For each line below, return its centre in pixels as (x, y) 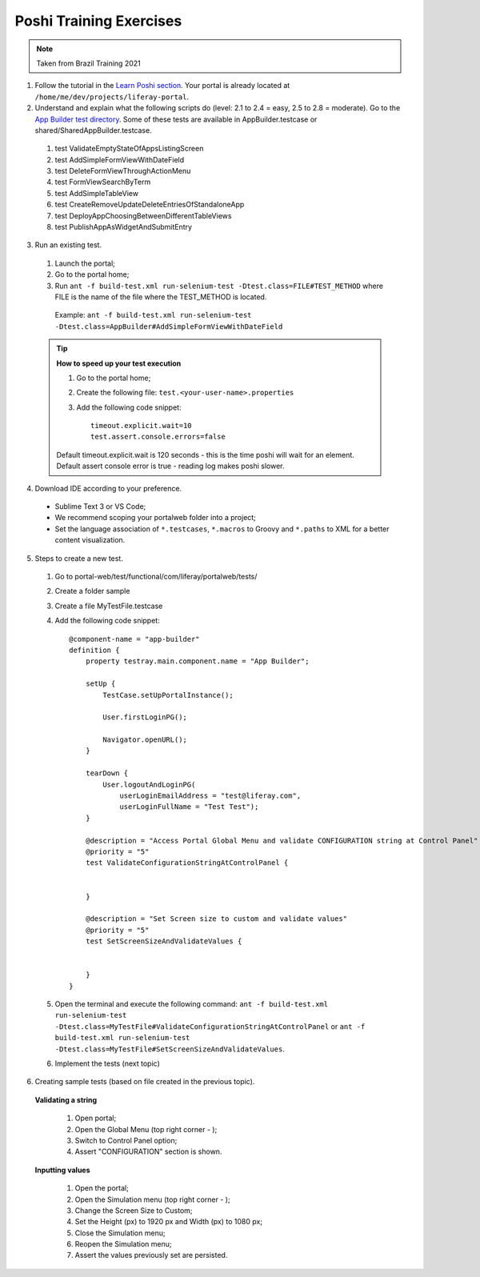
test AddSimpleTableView (97, 193)
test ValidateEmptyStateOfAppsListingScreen (129, 149)
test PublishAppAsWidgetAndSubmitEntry (123, 227)
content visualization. (90, 540)
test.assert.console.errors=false (158, 437)
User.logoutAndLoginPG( (149, 785)
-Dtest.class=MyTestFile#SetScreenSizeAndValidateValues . (170, 1049)
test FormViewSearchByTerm (103, 182)
